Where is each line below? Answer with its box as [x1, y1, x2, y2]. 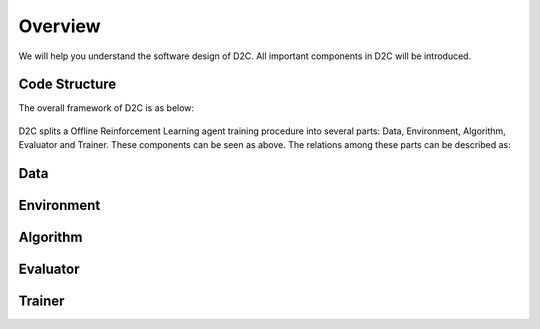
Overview [18, 15, 101, 37]
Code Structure [18, 76, 117, 93]
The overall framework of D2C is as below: [18, 102, 195, 114]
